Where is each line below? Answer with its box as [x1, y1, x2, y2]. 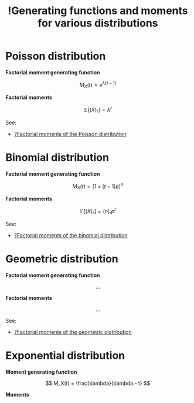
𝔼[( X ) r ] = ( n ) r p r [79, 207, 117, 216]
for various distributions [37, 16, 159, 30]
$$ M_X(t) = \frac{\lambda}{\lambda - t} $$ [45, 380, 151, 387]
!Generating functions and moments [8, 4, 188, 18]
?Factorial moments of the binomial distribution [13, 231, 128, 238]
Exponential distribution [5, 349, 125, 362]
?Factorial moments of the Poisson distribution [13, 130, 127, 137]
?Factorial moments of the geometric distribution [13, 328, 132, 335]
